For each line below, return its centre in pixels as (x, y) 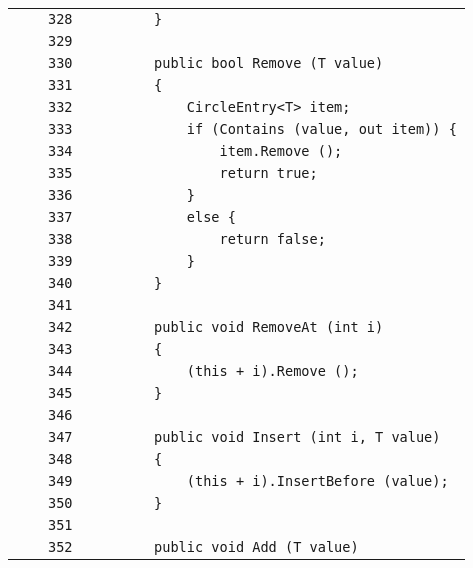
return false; (272, 239)
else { (211, 217)
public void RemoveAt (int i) (269, 327)
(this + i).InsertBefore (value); (317, 481)
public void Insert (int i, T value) (297, 437)
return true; (268, 173)
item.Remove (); (281, 151)
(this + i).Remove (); (272, 371)
